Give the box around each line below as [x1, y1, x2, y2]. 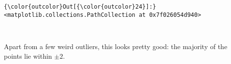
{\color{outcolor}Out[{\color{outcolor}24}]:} [4, 3, 156, 10]
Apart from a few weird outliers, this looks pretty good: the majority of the [4, 41, 228, 51]
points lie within [4, 51, 52, 61]
